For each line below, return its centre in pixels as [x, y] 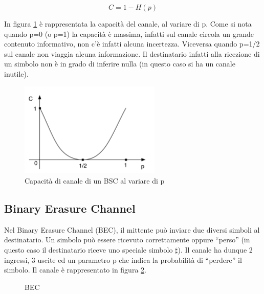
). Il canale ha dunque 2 [215, 250]
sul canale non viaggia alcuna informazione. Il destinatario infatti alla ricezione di [132, 53]
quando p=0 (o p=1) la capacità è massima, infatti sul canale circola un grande [129, 33]
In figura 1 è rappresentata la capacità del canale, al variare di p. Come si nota [128, 24]
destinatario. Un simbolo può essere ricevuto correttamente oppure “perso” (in [127, 240]
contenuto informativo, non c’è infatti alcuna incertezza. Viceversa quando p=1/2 [132, 44]
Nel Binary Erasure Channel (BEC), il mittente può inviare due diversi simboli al [132, 229]
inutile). [16, 73]
